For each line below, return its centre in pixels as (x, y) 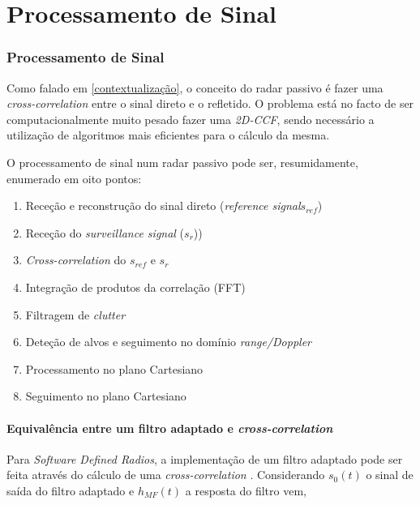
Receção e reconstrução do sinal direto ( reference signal (163, 205)
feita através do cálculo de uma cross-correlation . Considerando (166, 475)
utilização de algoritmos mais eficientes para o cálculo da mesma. (168, 135)
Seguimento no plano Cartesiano (106, 396)
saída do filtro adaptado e (71, 490)
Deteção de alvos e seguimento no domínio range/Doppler (168, 342)
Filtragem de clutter (75, 314)
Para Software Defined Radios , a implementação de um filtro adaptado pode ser (205, 458)
